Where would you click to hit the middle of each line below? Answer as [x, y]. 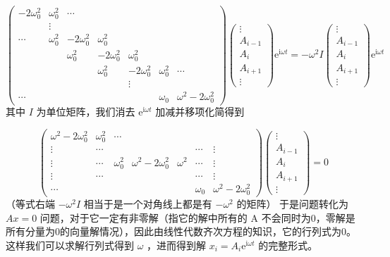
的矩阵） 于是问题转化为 [293, 203]
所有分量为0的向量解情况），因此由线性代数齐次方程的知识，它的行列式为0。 [181, 231]
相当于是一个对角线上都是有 [148, 203]
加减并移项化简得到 [200, 112]
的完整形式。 [288, 245]
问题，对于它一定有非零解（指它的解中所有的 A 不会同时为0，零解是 [197, 217]
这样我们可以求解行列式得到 [70, 245]
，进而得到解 [177, 245]
